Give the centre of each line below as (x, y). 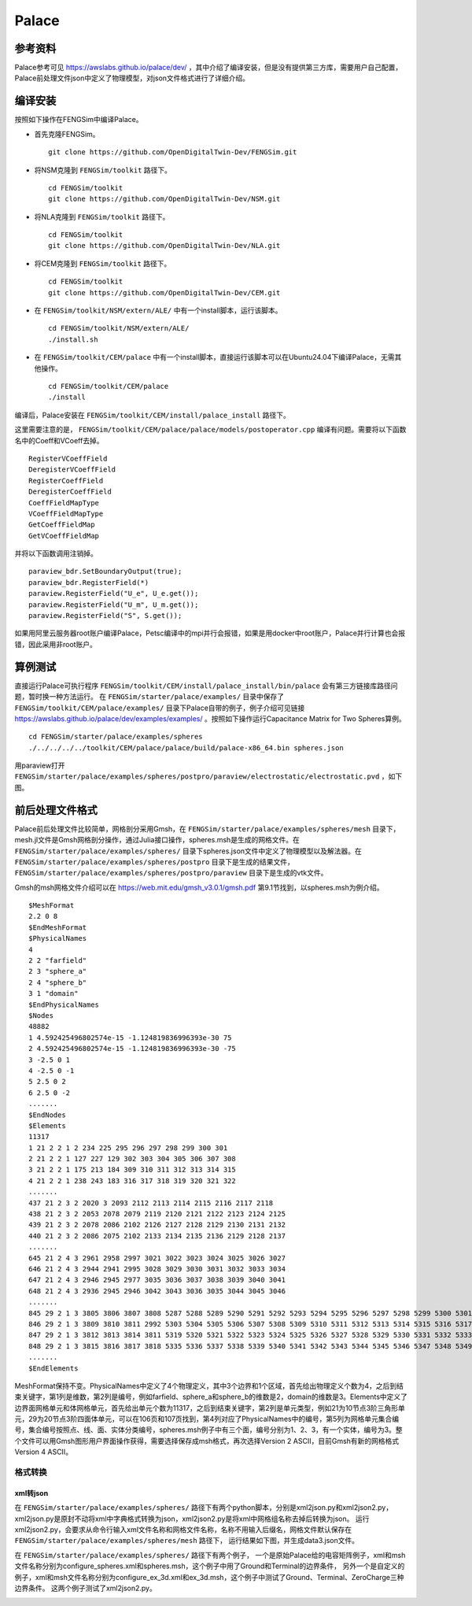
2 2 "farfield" (58, 961)
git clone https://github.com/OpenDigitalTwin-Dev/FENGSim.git (173, 152)
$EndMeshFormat (58, 927)
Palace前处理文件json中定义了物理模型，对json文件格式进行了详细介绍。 (132, 78)
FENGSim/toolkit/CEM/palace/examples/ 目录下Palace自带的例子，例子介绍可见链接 (160, 708)
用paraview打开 (40, 766)
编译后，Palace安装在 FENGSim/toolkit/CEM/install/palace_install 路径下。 (153, 415)
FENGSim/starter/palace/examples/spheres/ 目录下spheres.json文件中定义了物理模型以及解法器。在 (188, 851)
